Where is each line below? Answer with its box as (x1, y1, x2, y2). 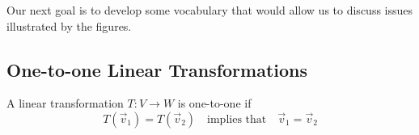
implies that (207, 113, 267, 125)
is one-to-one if (177, 95, 252, 112)
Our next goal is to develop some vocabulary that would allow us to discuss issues (6, 2, 413, 18)
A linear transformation (6, 95, 124, 112)
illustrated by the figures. (6, 17, 132, 34)
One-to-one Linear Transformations (6, 57, 308, 82)
